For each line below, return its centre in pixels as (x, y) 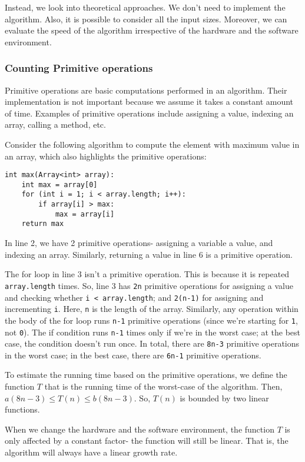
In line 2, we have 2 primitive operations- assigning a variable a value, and (139, 243)
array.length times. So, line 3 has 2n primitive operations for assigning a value (149, 285)
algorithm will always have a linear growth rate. (91, 452)
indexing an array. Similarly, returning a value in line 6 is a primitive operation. (149, 254)
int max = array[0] (59, 185)
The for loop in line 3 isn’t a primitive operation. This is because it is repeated (147, 274)
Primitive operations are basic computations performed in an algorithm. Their (146, 90)
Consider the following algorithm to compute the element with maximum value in (152, 144)
